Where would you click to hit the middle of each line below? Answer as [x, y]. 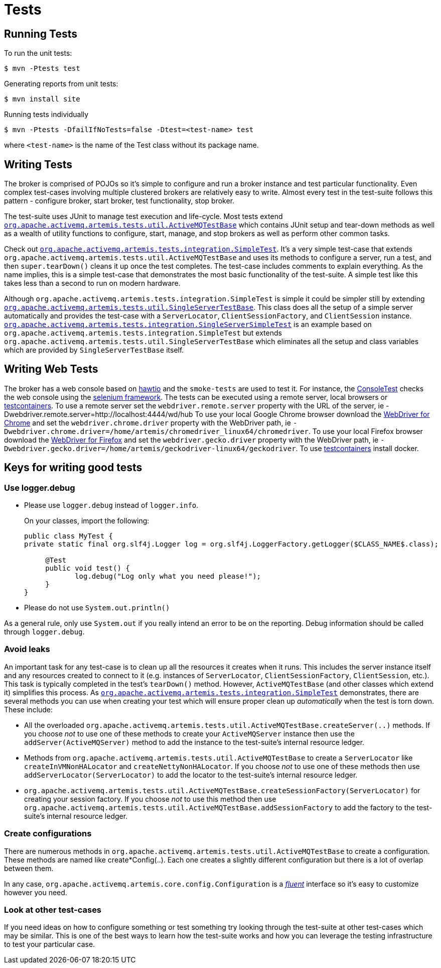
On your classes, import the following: [87, 521]
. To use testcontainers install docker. [357, 448]
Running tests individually [46, 115]
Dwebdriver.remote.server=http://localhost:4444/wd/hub [99, 414]
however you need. [36, 892]
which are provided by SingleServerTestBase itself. [94, 350]
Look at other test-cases [53, 909]
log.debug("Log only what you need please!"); [168, 576]
